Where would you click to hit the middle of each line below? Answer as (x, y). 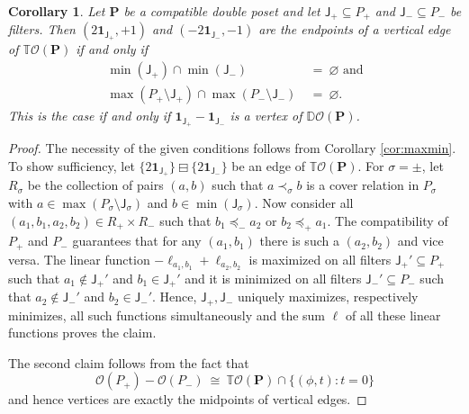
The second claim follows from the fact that (129, 362)
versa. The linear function (79, 259)
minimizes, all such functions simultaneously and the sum (167, 315)
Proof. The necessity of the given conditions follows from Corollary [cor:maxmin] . (232, 147)
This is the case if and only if (90, 116)
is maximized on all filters (320, 259)
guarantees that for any (137, 241)
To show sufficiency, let (72, 165)
